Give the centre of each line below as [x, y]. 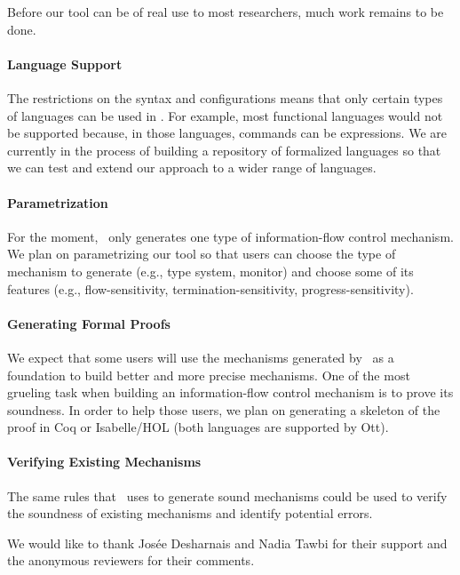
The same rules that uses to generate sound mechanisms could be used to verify [227, 495]
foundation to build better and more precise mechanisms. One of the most [209, 375]
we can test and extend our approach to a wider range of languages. [192, 168]
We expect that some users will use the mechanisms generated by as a [201, 357]
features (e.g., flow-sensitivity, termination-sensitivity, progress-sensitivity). [210, 288]
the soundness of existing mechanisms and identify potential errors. [190, 513]
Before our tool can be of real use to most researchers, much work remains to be [226, 12]
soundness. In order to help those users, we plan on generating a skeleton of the [224, 409]
